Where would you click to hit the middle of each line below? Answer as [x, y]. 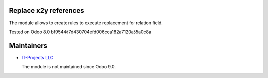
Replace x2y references [47, 11]
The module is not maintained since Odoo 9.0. [69, 67]
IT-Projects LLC [37, 57]
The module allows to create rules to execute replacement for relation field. [86, 23]
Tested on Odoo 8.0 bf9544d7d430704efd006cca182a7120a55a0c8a [80, 32]
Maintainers [28, 46]
